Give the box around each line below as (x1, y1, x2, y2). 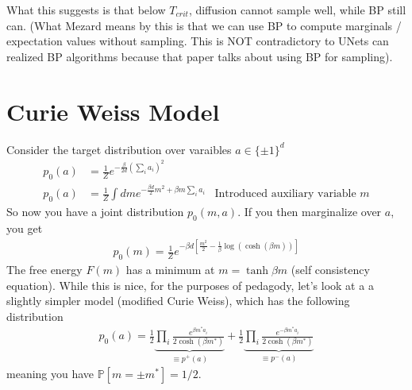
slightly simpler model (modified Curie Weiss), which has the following (6, 292, 350, 309)
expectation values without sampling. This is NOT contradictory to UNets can (6, 33, 389, 49)
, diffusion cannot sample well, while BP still (188, 2, 406, 17)
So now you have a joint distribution (6, 203, 184, 220)
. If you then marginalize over (237, 203, 382, 220)
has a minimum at (125, 261, 215, 277)
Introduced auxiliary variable (214, 188, 356, 200)
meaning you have (6, 365, 94, 382)
